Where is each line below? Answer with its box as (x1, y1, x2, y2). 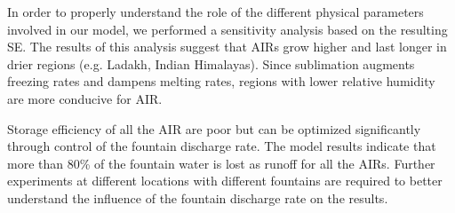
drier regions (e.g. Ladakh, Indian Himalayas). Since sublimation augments (7, 54, 415, 73)
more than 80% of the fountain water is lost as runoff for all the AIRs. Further (7, 154, 435, 172)
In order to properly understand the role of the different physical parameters (7, 3, 424, 20)
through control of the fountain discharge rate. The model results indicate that (7, 137, 436, 155)
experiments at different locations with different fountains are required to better (7, 171, 443, 190)
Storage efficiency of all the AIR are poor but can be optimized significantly (7, 119, 421, 138)
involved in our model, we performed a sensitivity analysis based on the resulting (7, 20, 448, 38)
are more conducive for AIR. (7, 89, 163, 107)
